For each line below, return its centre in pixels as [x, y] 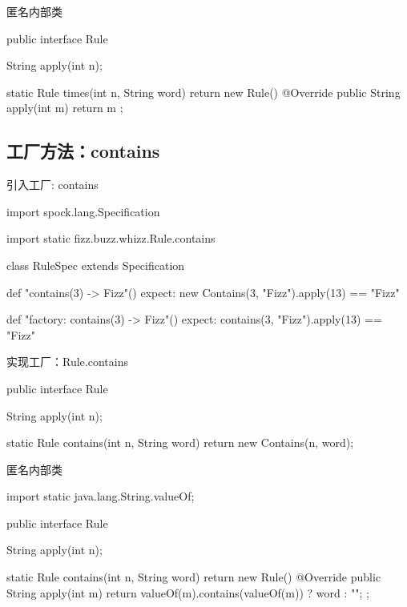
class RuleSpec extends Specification [96, 265]
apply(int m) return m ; [65, 108]
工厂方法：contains [83, 151]
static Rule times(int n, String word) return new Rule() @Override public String [203, 92]
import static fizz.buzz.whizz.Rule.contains [111, 238]
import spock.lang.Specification [83, 211]
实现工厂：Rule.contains [67, 362]
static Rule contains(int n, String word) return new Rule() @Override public [194, 577]
